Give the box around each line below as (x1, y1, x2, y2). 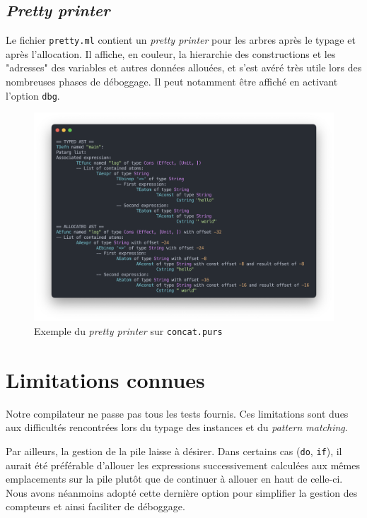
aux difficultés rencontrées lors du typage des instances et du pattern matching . (6, 420, 348, 435)
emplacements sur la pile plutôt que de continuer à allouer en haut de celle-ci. (6, 471, 343, 486)
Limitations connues (6, 365, 205, 394)
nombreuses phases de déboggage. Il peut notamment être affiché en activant (6, 74, 338, 89)
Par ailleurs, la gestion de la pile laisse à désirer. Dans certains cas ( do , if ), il (6, 443, 342, 458)
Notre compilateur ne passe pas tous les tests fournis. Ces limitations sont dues (6, 406, 349, 420)
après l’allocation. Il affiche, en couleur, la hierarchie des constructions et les (6, 46, 336, 61)
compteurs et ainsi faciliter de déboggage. (6, 499, 185, 514)
